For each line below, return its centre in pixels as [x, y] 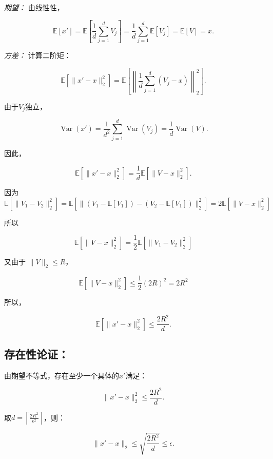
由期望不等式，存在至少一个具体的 [62, 375]
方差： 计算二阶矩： [38, 55]
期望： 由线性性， [34, 7]
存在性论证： [36, 353]
